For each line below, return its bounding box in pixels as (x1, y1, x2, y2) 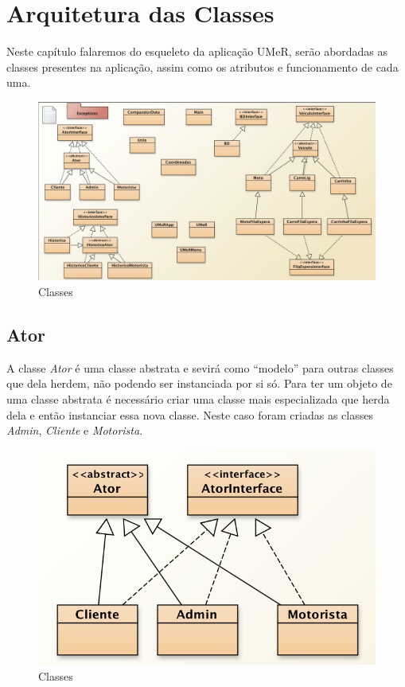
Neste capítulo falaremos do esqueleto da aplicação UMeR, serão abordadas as (6, 43, 388, 60)
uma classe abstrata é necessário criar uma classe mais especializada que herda (6, 390, 390, 407)
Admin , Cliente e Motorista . (6, 422, 143, 439)
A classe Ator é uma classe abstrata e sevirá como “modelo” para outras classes (6, 359, 394, 376)
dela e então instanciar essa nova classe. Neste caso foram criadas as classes (6, 406, 373, 423)
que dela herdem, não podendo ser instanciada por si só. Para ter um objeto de (6, 375, 392, 392)
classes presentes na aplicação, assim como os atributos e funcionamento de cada (6, 58, 399, 75)
